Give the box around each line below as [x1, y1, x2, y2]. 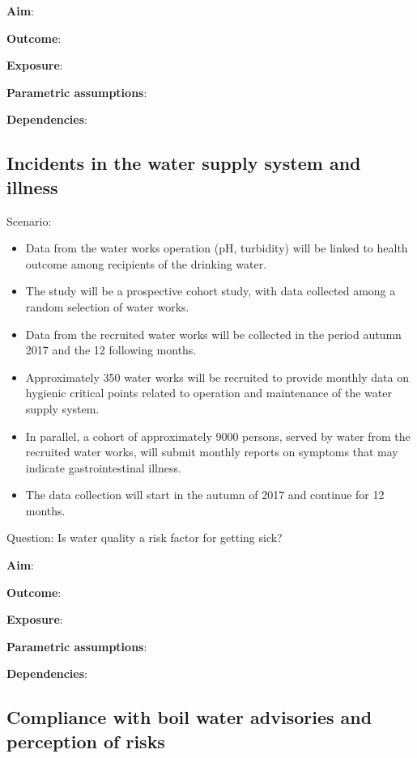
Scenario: [6, 212, 52, 229]
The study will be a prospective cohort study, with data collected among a [25, 282, 396, 299]
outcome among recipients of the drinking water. [25, 255, 267, 272]
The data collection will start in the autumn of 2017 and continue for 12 [25, 486, 385, 503]
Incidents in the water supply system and [6, 150, 361, 176]
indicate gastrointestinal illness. [25, 459, 181, 476]
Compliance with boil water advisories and [6, 705, 372, 730]
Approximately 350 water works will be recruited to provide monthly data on [25, 368, 410, 385]
